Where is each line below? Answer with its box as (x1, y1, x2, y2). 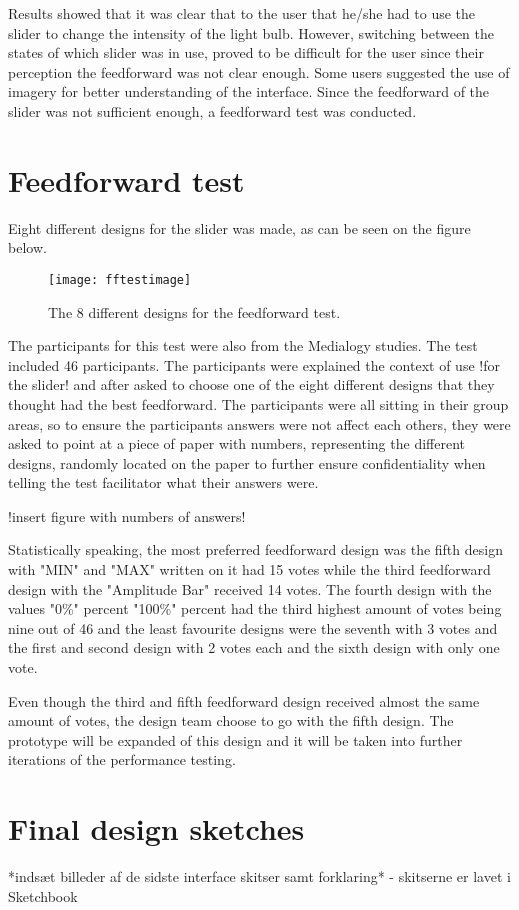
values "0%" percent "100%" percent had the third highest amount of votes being (8, 598, 502, 619)
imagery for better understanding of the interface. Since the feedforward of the (8, 81, 490, 102)
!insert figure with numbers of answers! (8, 505, 246, 526)
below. (8, 237, 47, 258)
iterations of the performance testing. (8, 749, 236, 770)
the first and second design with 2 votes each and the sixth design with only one (8, 637, 500, 658)
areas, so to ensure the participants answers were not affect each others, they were (8, 413, 511, 434)
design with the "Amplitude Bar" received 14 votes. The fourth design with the (8, 578, 492, 599)
